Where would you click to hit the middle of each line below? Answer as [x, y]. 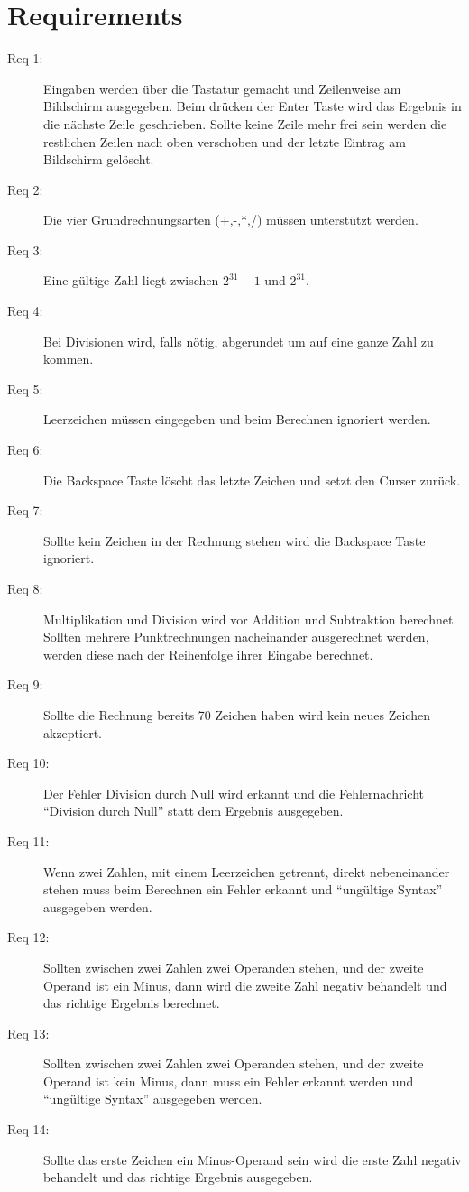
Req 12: [28, 937]
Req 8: [25, 588]
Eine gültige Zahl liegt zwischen [131, 280]
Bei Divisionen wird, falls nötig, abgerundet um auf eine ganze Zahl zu [239, 341]
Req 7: [25, 510]
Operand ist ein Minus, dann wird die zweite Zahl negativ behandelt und [245, 985]
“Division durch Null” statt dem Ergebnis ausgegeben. [193, 811]
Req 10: [28, 763]
